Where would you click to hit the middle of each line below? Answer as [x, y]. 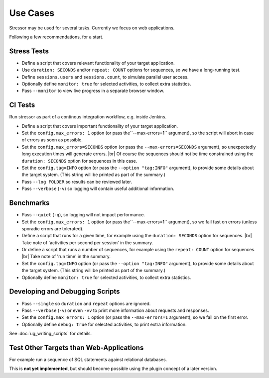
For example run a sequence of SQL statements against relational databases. [88, 360]
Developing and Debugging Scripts [65, 292]
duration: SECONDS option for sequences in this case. [79, 161]
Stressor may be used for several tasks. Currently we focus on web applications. [92, 28]
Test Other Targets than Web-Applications [76, 347]
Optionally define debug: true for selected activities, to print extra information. [104, 324]
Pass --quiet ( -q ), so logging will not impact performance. [83, 215]
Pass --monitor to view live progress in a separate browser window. [93, 91]
